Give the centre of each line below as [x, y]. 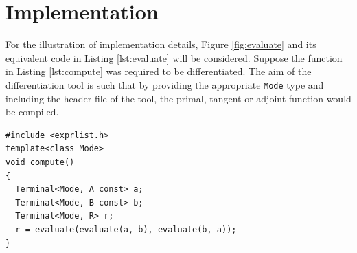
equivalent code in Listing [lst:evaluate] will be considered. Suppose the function [174, 57]
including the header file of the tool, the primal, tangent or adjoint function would [178, 98]
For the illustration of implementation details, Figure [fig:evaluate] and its [161, 44]
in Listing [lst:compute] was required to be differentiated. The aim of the [159, 71]
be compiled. [32, 112]
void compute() [40, 162]
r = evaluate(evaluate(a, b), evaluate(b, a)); [126, 229]
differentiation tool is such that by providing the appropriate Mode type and [165, 84]
